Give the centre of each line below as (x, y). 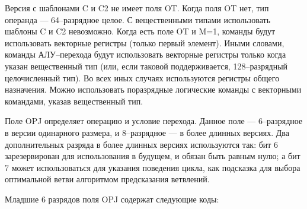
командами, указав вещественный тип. (74, 101)
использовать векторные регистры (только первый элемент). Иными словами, (145, 42)
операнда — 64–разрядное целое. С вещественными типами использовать (138, 19)
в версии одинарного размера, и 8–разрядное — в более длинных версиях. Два (147, 132)
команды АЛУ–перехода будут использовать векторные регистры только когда (145, 54)
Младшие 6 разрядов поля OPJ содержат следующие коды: (112, 199)
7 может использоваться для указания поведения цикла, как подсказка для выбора (153, 167)
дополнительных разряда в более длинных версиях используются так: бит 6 (142, 144)
